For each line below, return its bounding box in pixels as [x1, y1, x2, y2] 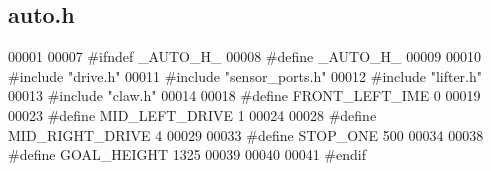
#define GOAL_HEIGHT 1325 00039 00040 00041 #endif [8, 144, 366, 165]
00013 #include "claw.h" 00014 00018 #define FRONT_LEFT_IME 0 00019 [8, 85, 481, 106]
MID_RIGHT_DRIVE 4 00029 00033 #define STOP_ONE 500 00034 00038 [8, 124, 484, 145]
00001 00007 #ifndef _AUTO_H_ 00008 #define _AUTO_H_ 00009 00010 [8, 46, 481, 67]
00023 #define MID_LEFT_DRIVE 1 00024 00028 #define [8, 104, 377, 125]
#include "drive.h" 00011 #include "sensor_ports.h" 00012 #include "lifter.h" [8, 65, 483, 86]
